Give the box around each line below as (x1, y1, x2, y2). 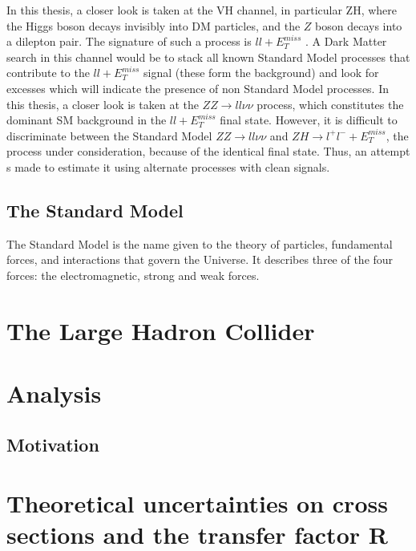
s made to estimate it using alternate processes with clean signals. (6, 158, 330, 175)
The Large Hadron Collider (6, 314, 315, 346)
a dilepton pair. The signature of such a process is (6, 33, 252, 50)
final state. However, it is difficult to (220, 111, 398, 128)
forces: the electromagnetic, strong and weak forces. (6, 266, 260, 283)
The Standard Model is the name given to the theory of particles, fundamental (6, 235, 393, 252)
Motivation (6, 431, 99, 456)
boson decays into (315, 17, 402, 34)
